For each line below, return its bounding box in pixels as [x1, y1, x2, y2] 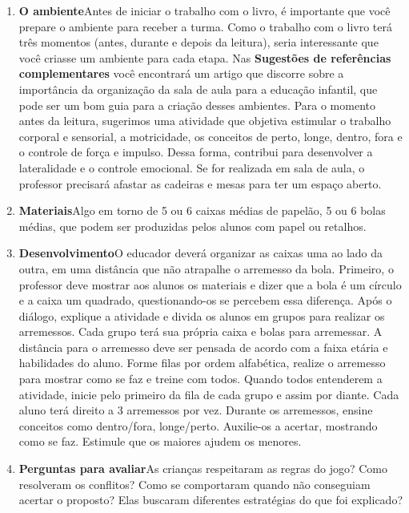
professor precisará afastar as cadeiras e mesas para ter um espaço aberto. [18, 175, 382, 192]
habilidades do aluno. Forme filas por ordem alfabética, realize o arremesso [18, 354, 386, 371]
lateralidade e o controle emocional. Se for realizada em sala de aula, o [18, 159, 365, 176]
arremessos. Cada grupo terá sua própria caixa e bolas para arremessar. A [18, 323, 383, 340]
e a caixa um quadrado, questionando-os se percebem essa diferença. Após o [18, 292, 392, 309]
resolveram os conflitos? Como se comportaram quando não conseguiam [18, 475, 371, 492]
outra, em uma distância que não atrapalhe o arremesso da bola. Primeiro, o [18, 260, 394, 277]
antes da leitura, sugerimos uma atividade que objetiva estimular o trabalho [18, 112, 391, 129]
